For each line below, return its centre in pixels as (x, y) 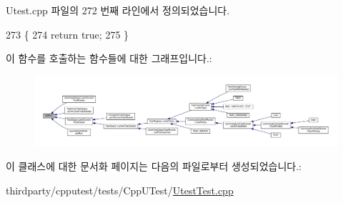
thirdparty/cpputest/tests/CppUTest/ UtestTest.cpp (120, 190)
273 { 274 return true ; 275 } (68, 34)
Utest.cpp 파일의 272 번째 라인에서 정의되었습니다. (118, 10)
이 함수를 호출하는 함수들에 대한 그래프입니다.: (109, 58)
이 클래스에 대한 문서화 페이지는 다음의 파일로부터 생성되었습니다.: (154, 166)
